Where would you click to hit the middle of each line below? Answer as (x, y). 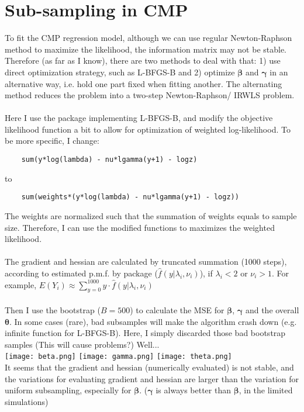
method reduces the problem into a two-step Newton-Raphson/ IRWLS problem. (150, 95)
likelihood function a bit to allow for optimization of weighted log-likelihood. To (148, 129)
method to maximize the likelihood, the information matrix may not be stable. (146, 49)
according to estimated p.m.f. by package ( (81, 273)
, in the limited (266, 390)
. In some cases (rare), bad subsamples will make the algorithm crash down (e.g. (153, 321)
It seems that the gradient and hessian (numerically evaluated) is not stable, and (149, 367)
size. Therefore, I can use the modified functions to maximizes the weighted (140, 227)
